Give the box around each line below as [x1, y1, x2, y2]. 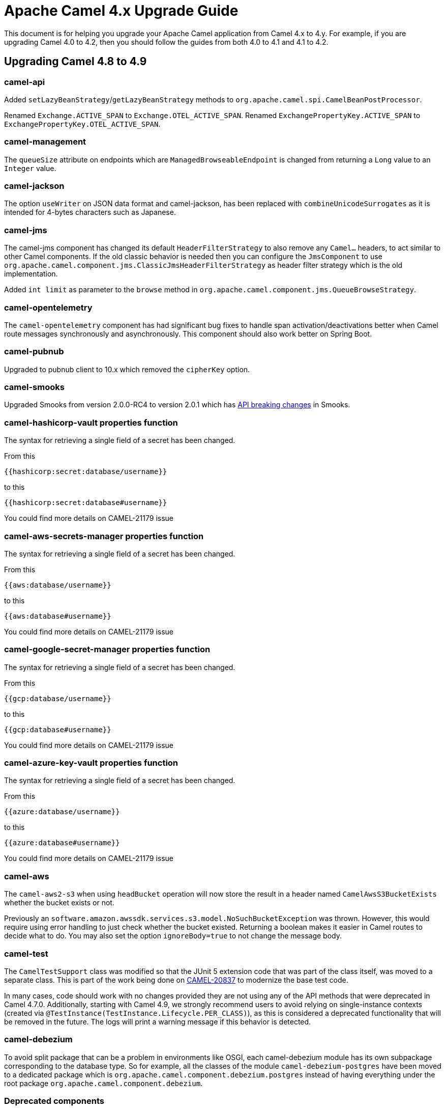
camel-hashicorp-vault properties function [4, 417, 178, 428]
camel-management [4, 136, 86, 147]
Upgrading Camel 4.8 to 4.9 [4, 55, 147, 68]
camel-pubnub [4, 346, 64, 357]
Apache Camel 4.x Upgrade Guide [4, 2, 239, 19]
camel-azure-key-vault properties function [4, 758, 179, 768]
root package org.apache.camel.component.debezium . [4, 1078, 203, 1088]
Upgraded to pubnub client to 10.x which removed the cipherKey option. [4, 365, 250, 374]
